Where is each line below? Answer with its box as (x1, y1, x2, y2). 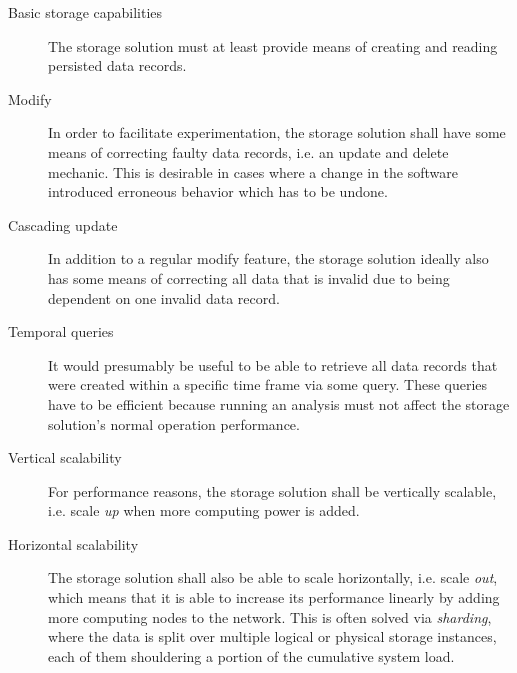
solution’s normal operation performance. (48, 413, 300, 434)
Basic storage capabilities (8, 2, 163, 22)
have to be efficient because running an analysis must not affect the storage (48, 393, 510, 414)
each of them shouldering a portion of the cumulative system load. (48, 645, 455, 666)
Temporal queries (8, 321, 114, 342)
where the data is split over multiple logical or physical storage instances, (48, 626, 497, 647)
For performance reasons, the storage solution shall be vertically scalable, (48, 480, 497, 501)
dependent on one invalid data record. (48, 287, 280, 308)
